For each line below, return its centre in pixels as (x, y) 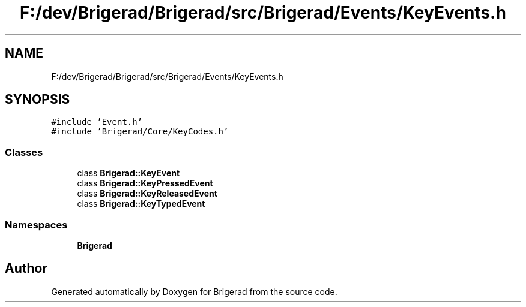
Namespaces (36, 225)
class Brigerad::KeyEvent (128, 173)
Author (26, 269)
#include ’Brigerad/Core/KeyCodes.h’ (140, 132)
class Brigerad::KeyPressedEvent (145, 183)
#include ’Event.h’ (97, 122)
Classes (24, 152)
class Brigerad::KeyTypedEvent (141, 204)
